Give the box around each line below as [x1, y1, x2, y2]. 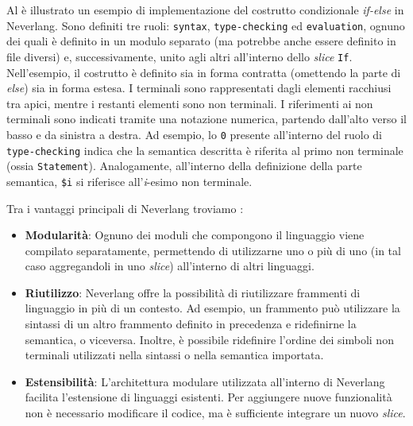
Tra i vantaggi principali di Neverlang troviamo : [6, 199, 244, 216]
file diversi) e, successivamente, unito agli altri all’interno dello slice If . [6, 48, 353, 64]
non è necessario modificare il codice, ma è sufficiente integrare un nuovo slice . [25, 405, 406, 421]
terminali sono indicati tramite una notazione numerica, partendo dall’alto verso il [6, 110, 407, 127]
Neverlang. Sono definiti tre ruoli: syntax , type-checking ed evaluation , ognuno [6, 17, 405, 33]
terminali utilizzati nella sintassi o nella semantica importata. [25, 347, 324, 363]
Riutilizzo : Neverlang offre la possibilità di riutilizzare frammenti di [25, 284, 361, 300]
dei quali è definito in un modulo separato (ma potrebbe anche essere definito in [6, 33, 396, 49]
